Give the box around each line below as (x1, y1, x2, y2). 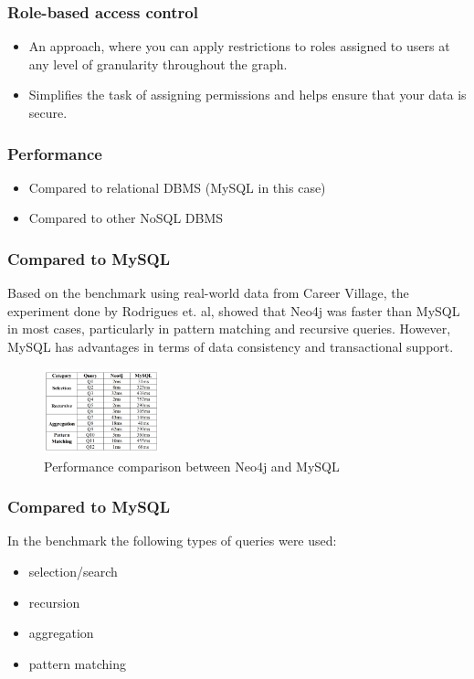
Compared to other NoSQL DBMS (28, 208, 224, 228)
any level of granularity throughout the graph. (28, 54, 288, 73)
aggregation (28, 623, 94, 642)
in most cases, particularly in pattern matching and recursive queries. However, (7, 319, 451, 338)
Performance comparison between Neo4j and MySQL (44, 456, 340, 475)
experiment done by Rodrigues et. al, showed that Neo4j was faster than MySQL (7, 301, 460, 320)
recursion (28, 592, 80, 611)
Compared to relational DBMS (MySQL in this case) (28, 177, 326, 196)
